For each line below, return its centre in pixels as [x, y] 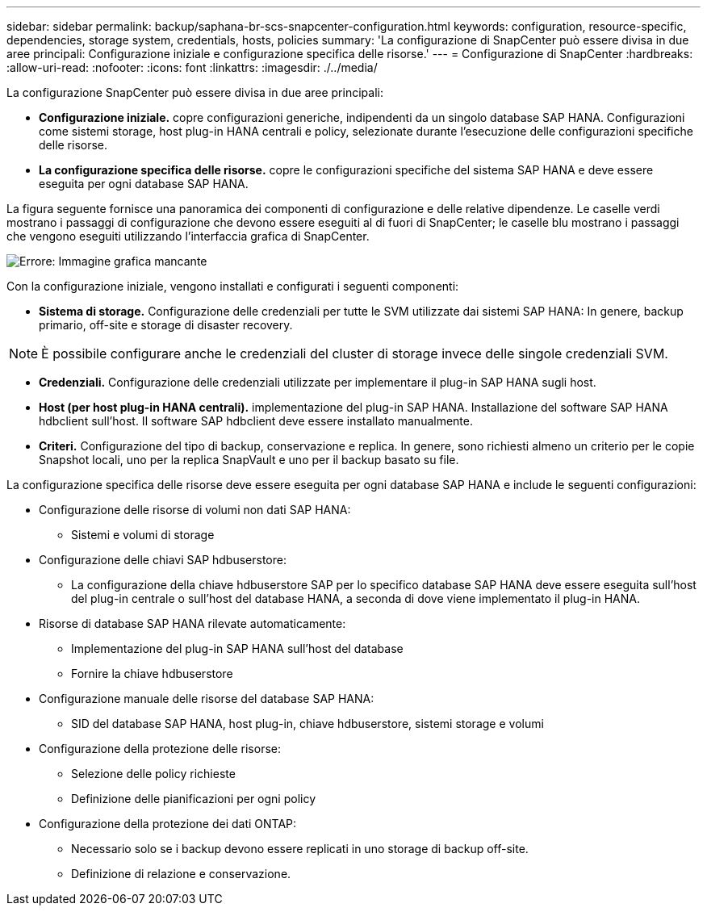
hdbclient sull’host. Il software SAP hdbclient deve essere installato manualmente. [256, 421]
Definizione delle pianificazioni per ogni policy [194, 799]
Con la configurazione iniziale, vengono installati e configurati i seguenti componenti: [233, 286]
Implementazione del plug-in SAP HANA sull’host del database [237, 648]
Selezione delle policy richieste [153, 774]
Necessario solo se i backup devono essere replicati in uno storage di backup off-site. [300, 849]
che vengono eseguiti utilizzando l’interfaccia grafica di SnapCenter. [188, 236]
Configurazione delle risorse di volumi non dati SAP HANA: [195, 510]
